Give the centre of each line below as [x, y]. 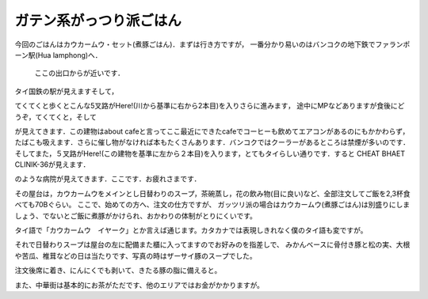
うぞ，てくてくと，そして [56, 117]
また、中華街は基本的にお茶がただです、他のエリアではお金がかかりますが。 [139, 285]
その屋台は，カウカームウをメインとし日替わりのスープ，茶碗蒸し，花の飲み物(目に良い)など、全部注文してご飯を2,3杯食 [212, 193]
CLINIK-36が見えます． [52, 165]
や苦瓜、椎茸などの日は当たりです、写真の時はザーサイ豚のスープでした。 [136, 255]
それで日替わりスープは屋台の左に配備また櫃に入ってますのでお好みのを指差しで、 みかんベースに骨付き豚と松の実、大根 [212, 244]
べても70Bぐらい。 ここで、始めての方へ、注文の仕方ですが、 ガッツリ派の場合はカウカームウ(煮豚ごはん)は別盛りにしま [212, 205]
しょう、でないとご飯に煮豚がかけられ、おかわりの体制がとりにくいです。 [136, 216]
